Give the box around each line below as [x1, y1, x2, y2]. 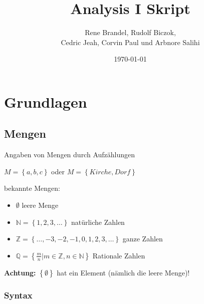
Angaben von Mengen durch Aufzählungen [4, 149, 135, 160]
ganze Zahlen [122, 233, 163, 244]
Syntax [4, 288, 33, 301]
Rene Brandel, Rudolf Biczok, [85, 27, 176, 38]
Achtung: [4, 267, 36, 277]
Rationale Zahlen [92, 250, 145, 260]
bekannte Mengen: [4, 183, 61, 193]
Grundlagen [4, 91, 87, 112]
